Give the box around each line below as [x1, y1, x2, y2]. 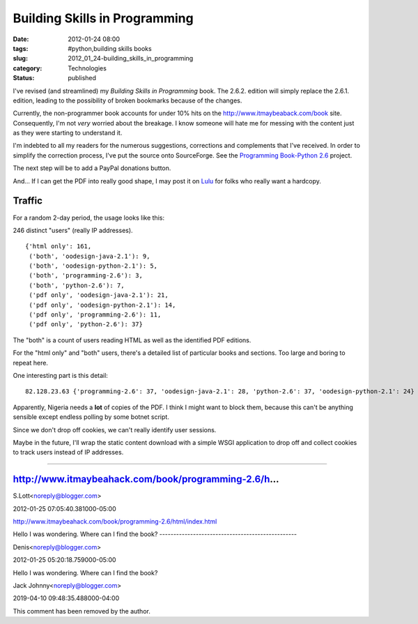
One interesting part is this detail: [13, 372, 108, 379]
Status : [13, 74, 35, 82]
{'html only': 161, [25, 243, 92, 250]
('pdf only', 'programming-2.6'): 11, [29, 311, 162, 319]
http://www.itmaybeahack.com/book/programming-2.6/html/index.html [13, 517, 217, 526]
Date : [13, 35, 29, 43]
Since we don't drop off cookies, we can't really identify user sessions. [13, 425, 217, 434]
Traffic [13, 195, 43, 207]
